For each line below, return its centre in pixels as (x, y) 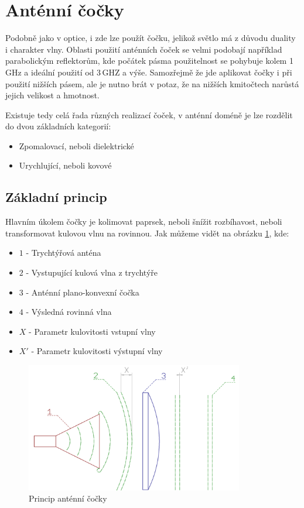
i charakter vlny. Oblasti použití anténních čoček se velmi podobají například (144, 49)
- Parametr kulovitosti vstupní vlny (92, 331)
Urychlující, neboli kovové (65, 165)
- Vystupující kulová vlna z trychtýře (92, 272)
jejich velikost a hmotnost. (52, 95)
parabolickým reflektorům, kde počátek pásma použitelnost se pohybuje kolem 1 (149, 61)
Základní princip (56, 197)
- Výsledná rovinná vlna (69, 312)
